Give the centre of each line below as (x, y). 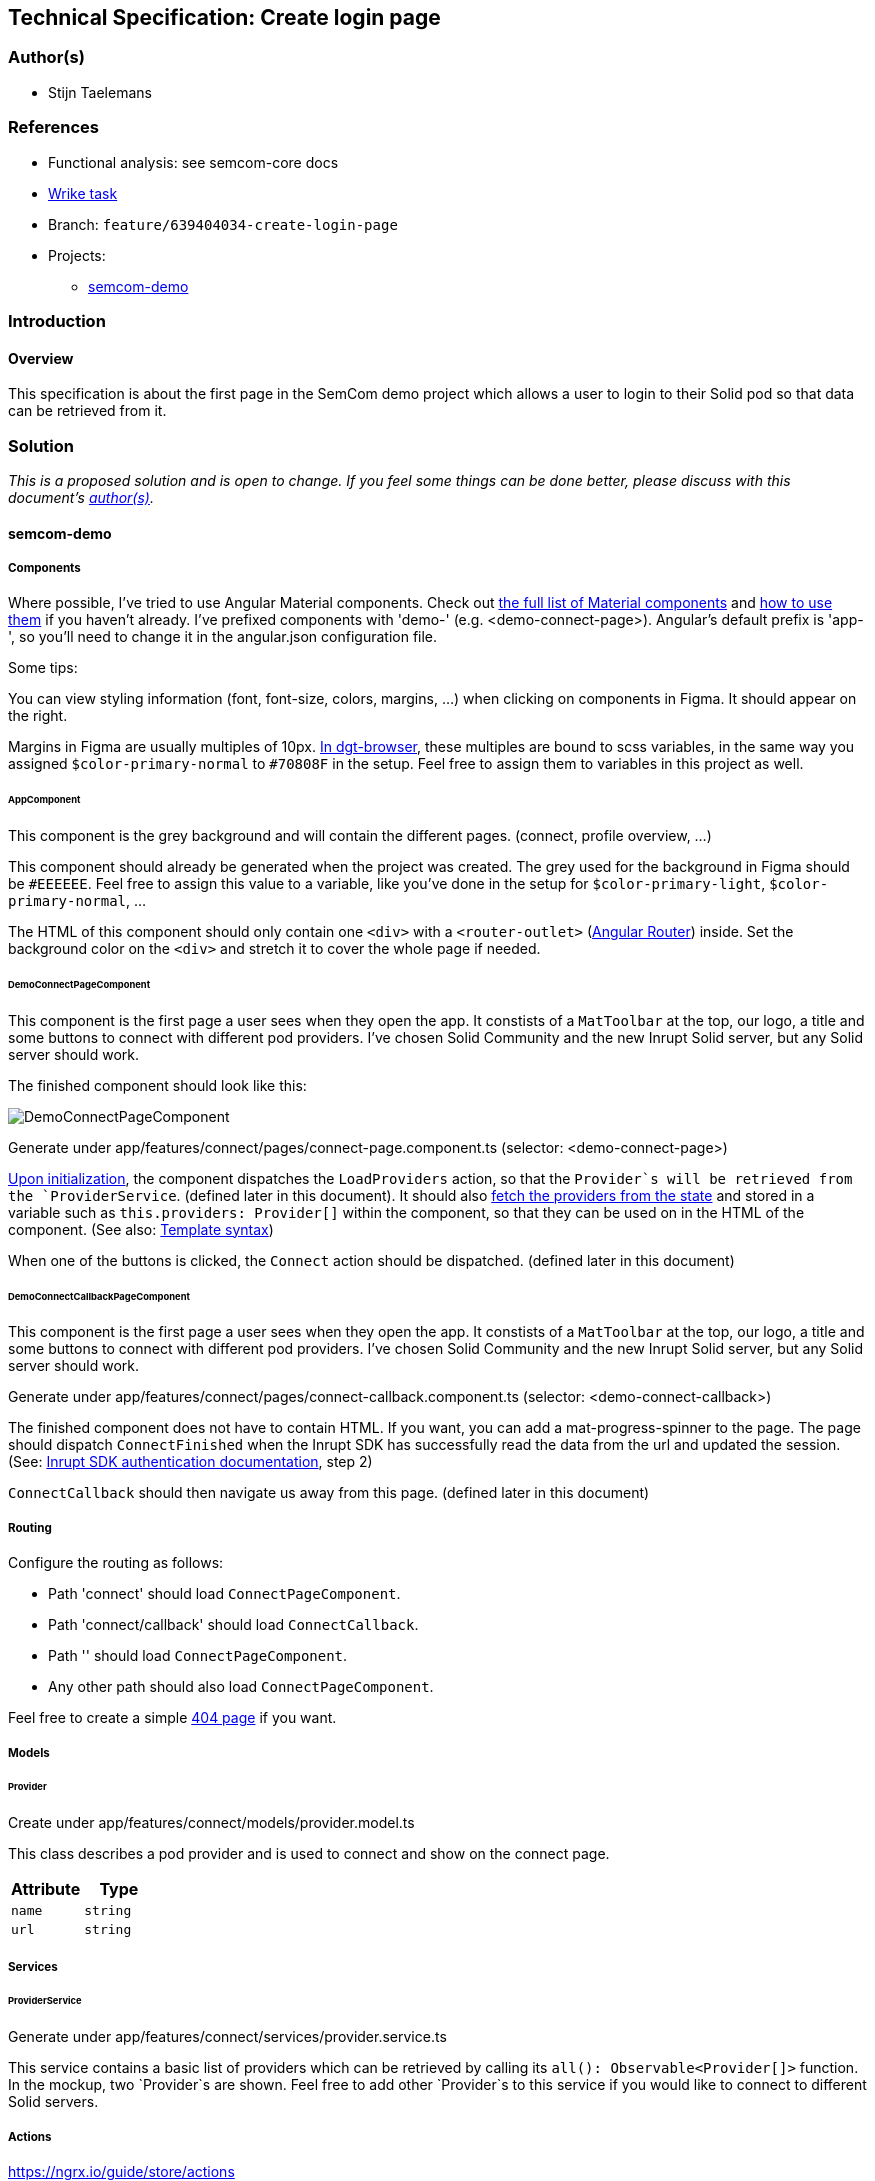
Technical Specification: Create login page (224, 17)
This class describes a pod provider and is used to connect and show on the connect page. (309, 1854)
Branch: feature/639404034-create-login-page (223, 224)
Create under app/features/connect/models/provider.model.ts (211, 1823)
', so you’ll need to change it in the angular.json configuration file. (223, 637)
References (53, 127)
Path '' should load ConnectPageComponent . (198, 1656)
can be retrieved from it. (87, 411)
